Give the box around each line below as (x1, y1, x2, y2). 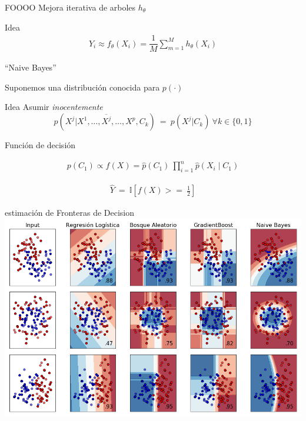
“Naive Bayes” (5, 61, 56, 73)
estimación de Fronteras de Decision (5, 206, 135, 219)
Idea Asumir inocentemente (5, 101, 103, 113)
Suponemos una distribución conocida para (5, 81, 160, 93)
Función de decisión (5, 139, 76, 151)
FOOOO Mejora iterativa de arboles (5, 1, 136, 13)
